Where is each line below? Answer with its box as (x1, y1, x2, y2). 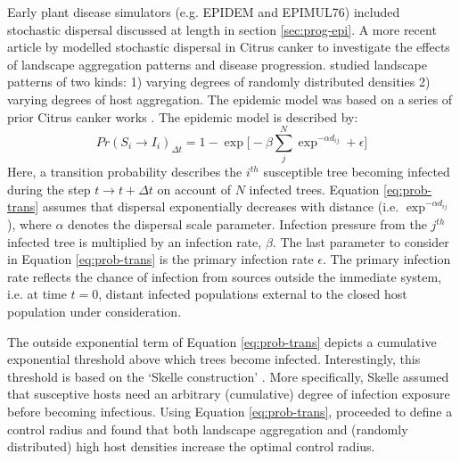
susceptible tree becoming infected (263, 162, 450, 181)
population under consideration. (7, 302, 182, 321)
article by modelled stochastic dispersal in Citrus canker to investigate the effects (7, 37, 450, 56)
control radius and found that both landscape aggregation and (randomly (7, 419, 408, 438)
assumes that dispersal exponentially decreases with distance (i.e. (42, 197, 399, 216)
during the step (7, 179, 91, 198)
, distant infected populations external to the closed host (98, 285, 407, 303)
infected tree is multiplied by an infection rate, (7, 232, 262, 251)
